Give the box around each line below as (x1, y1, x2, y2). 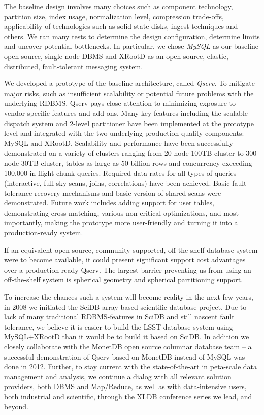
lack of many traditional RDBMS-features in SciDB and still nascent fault (4, 311, 235, 322)
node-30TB (4, 157, 39, 168)
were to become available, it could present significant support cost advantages (4, 254, 246, 265)
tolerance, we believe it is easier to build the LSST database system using (4, 321, 233, 332)
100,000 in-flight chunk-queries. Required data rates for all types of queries (4, 167, 237, 178)
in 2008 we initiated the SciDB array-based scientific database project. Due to (4, 301, 247, 312)
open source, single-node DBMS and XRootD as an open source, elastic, (4, 50, 228, 61)
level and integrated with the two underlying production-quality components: (4, 128, 244, 138)
